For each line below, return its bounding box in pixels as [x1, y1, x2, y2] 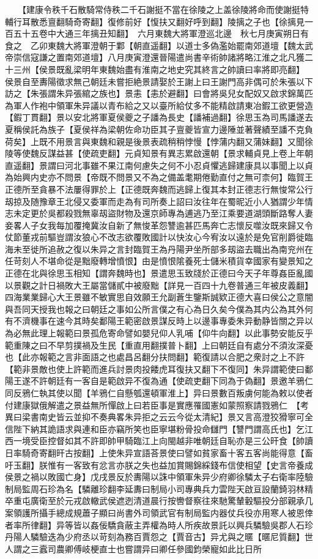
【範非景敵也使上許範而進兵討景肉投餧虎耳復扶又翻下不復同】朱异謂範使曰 [5, 362, 305, 375]
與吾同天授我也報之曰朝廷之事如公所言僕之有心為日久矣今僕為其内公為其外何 [5, 302, 313, 315]
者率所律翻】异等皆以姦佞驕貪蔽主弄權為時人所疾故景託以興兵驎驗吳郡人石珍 [5, 518, 313, 531]
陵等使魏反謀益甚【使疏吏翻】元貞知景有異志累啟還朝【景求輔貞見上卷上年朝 [5, 147, 313, 160]
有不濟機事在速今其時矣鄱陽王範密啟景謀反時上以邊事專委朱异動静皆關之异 [5, 314, 305, 327]
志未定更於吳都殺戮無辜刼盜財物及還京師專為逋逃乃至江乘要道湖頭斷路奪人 [5, 207, 305, 220]
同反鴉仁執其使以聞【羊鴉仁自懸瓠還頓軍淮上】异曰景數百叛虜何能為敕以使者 [5, 387, 313, 399]
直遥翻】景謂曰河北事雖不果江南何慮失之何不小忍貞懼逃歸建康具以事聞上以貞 [5, 158, 313, 171]
